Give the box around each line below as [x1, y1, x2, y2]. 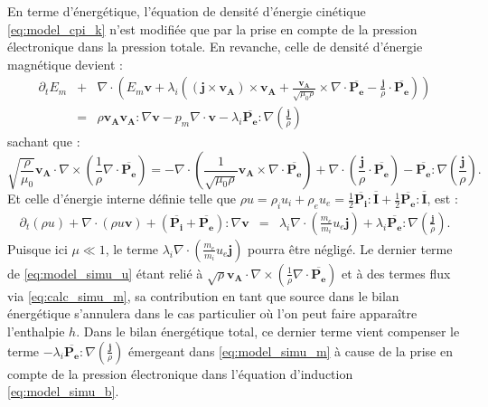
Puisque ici [7, 239, 68, 258]
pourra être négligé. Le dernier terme [248, 239, 453, 258]
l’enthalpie [7, 322, 65, 341]
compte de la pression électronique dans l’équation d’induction [7, 364, 353, 383]
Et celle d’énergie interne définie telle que [7, 189, 237, 208]
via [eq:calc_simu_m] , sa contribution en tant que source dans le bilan [7, 286, 399, 305]
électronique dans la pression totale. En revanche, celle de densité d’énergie [7, 37, 423, 56]
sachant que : [7, 132, 80, 151]
